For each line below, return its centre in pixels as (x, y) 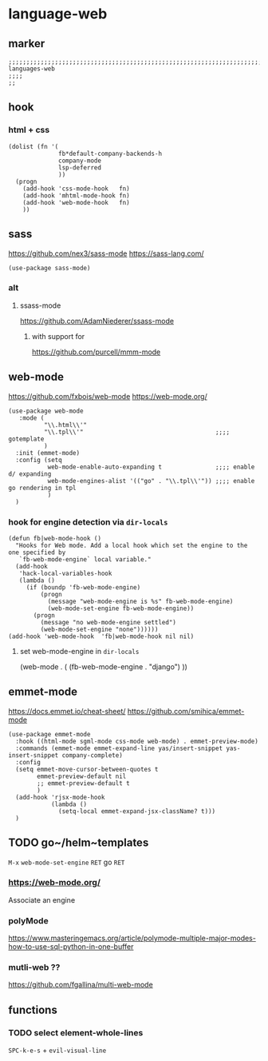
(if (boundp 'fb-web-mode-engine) (83, 587)
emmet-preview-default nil (82, 776)
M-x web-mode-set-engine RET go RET (67, 862)
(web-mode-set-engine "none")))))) (99, 629)
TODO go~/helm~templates (79, 843)
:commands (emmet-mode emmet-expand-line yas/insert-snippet (119, 748)
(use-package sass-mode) (49, 268)
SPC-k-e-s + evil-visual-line (57, 1050)
